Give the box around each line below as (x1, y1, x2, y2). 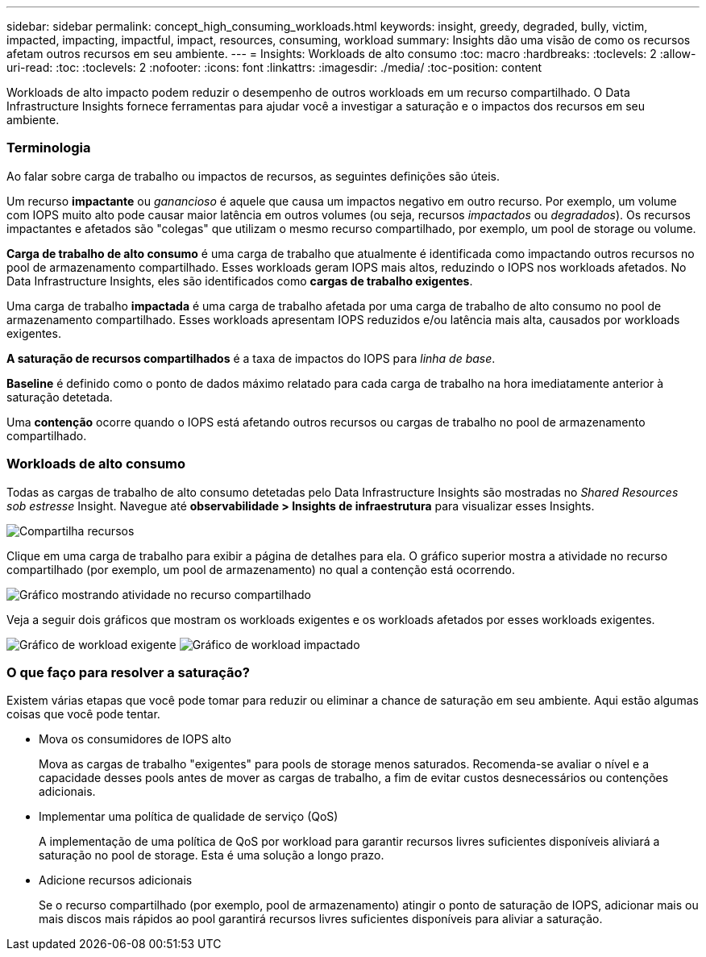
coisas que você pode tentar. (6, 707, 160, 722)
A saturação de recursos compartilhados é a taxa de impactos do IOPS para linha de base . (6, 351, 496, 365)
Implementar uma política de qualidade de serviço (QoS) (39, 809, 338, 824)
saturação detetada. (6, 389, 113, 404)
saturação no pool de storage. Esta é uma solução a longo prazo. (39, 848, 384, 863)
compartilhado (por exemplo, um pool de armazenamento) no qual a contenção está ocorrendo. (6, 562, 515, 576)
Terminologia (6, 139, 91, 156)
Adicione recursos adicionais (39, 873, 193, 888)
